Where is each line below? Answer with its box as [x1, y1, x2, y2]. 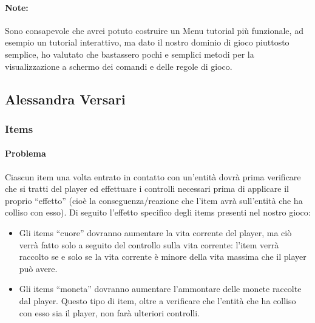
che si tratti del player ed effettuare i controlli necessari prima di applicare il [5, 182, 289, 195]
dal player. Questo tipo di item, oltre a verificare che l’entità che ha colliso [19, 294, 296, 307]
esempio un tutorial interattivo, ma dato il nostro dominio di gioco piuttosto [5, 36, 290, 49]
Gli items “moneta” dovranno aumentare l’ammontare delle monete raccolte [19, 282, 302, 295]
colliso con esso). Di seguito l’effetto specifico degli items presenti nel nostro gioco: [5, 206, 311, 219]
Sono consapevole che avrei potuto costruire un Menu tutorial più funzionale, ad [5, 24, 303, 36]
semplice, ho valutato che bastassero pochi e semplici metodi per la [5, 47, 254, 60]
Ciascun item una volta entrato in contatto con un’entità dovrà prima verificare [5, 170, 301, 183]
